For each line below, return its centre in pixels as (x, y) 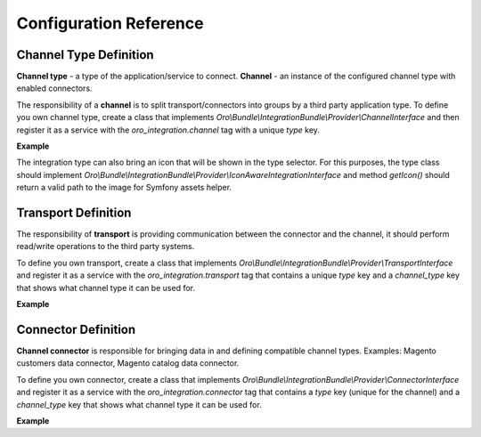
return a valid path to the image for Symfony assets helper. (124, 188)
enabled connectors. (54, 88)
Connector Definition (76, 329)
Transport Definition (74, 213)
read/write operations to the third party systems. (106, 247)
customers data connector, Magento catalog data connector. (128, 363)
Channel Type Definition (86, 55)
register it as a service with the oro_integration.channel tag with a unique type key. (168, 130)
